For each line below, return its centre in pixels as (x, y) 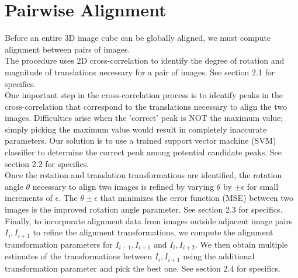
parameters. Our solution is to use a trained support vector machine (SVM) (141, 140)
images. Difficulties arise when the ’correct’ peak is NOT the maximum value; (144, 118)
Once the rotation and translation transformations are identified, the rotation (143, 175)
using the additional (219, 256)
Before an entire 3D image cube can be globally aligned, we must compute (138, 38)
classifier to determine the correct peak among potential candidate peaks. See (143, 152)
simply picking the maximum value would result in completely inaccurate (136, 129)
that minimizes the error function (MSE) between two (197, 198)
